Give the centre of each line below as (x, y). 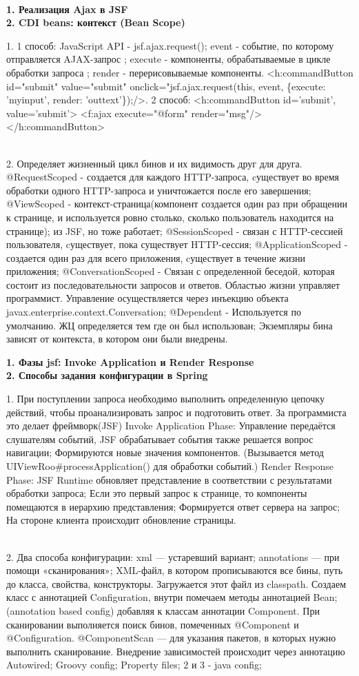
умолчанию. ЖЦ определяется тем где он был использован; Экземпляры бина (170, 325)
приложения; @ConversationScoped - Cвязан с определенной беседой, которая (171, 271)
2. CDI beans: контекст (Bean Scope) (96, 22)
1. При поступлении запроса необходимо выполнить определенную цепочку (165, 399)
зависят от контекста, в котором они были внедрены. (117, 339)
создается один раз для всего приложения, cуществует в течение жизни (156, 257)
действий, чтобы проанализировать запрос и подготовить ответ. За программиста (176, 412)
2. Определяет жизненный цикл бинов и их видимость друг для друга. (154, 163)
